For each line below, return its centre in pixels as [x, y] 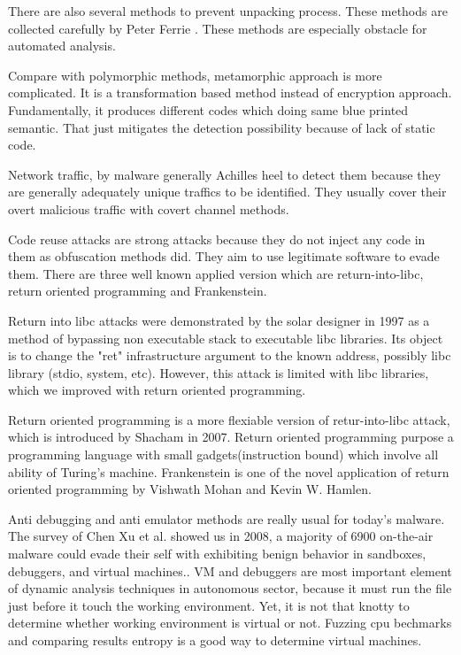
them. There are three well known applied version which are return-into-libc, [216, 273]
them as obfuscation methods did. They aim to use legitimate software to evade [224, 256]
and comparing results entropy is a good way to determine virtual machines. [215, 640]
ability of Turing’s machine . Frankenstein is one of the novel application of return [229, 471]
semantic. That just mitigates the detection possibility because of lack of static [222, 127]
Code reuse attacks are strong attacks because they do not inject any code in [217, 239]
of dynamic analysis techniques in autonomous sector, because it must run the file [230, 588]
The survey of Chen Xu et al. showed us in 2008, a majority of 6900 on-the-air [221, 536]
